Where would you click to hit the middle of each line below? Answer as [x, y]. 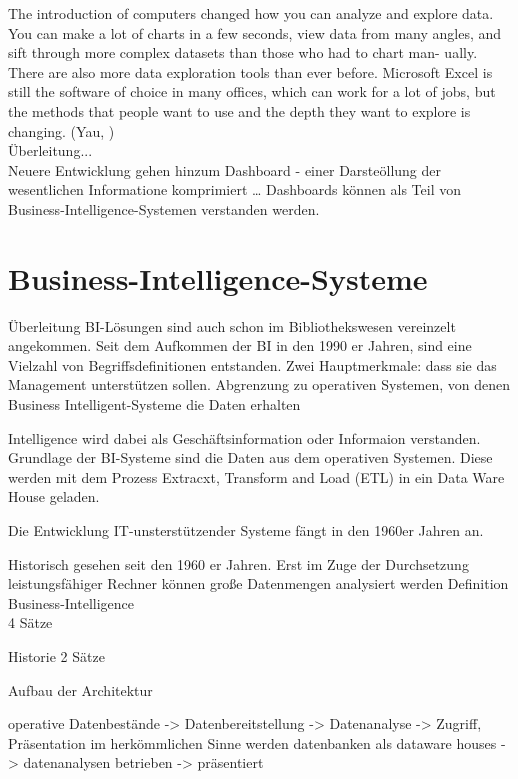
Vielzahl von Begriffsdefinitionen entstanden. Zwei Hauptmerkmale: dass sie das [252, 364]
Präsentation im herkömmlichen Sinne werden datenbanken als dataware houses [252, 742]
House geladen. [54, 496]
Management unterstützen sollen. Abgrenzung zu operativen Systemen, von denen [259, 384]
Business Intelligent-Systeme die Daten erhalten [154, 404]
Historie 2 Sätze [56, 655]
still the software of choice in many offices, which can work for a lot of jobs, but [252, 91]
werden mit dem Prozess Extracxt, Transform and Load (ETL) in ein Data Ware [256, 476]
